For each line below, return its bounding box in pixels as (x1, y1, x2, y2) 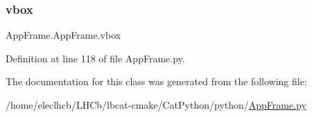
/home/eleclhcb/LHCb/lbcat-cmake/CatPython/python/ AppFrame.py (6, 98, 306, 111)
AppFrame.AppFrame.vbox (6, 28, 121, 42)
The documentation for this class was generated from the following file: (6, 74, 307, 89)
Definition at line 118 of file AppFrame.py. (6, 51, 185, 65)
